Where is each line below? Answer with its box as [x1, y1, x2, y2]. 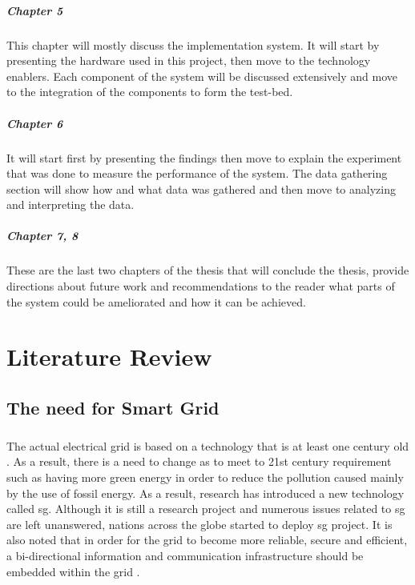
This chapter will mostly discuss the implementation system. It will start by [6, 36, 380, 53]
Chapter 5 [6, 2, 63, 18]
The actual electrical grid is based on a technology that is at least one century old [6, 437, 409, 454]
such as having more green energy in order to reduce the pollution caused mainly [6, 468, 404, 485]
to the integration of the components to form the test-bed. [6, 83, 293, 100]
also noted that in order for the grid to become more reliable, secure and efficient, [6, 531, 408, 548]
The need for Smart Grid [6, 395, 220, 419]
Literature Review [6, 340, 212, 373]
